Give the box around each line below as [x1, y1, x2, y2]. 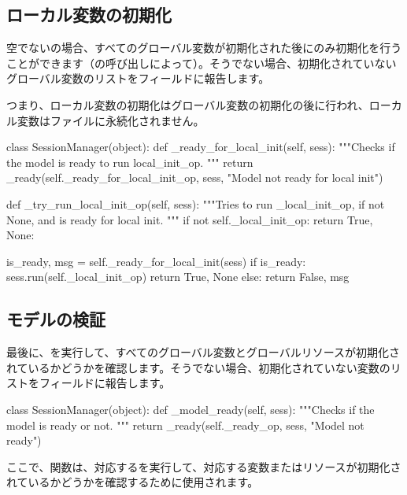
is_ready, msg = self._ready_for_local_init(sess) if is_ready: [6, 253, 306, 269]
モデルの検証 [6, 307, 105, 331]
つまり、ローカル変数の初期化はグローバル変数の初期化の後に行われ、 [6, 96, 369, 113]
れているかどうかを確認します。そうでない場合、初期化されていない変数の [6, 359, 390, 375]
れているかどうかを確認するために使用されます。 [6, 474, 259, 490]
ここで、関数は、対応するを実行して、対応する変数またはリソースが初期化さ [6, 458, 401, 475]
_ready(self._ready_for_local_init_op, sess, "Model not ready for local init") [6, 169, 383, 186]
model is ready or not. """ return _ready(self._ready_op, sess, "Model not [6, 416, 364, 433]
